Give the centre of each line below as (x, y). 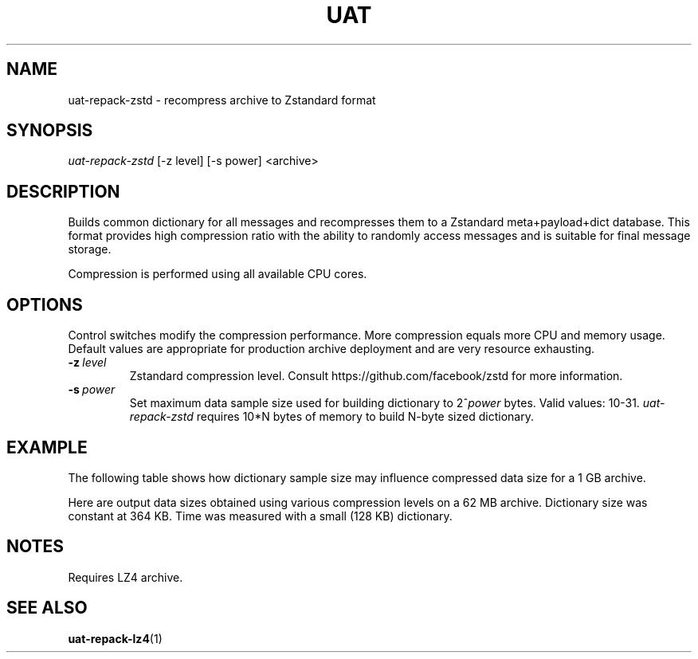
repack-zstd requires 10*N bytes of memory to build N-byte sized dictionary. (331, 417)
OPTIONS (45, 304)
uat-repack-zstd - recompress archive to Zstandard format (222, 100)
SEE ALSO (47, 608)
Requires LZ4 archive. (125, 577)
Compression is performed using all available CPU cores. (218, 274)
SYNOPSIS (50, 131)
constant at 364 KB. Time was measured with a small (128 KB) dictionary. (260, 516)
